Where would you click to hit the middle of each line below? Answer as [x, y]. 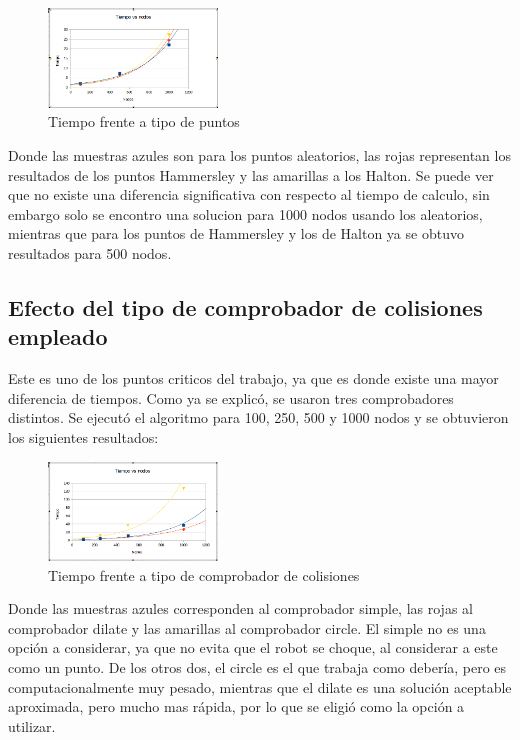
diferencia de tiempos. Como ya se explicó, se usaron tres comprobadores [231, 397]
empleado [58, 336]
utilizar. [32, 725]
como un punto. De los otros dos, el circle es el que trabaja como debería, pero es [257, 666]
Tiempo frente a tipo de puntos [144, 121]
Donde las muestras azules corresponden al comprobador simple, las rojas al [240, 608]
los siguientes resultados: [83, 436]
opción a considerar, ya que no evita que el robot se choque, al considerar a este [253, 647]
